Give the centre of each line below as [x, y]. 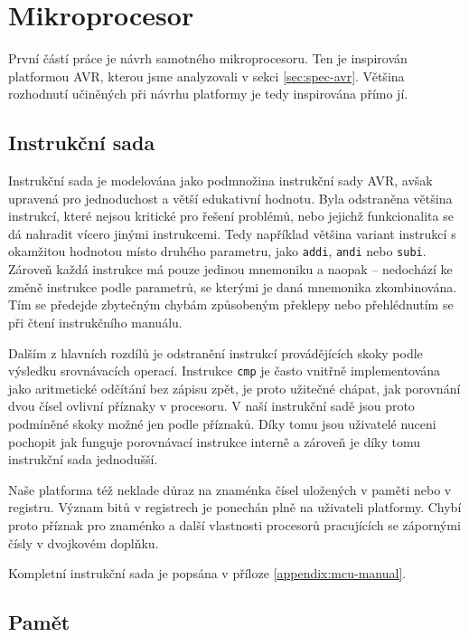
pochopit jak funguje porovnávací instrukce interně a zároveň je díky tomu [215, 441]
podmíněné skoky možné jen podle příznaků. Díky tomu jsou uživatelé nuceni [222, 423]
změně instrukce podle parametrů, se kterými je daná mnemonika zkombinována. [233, 286]
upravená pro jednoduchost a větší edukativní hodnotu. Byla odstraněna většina [230, 198]
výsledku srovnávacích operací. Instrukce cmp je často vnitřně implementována [225, 371]
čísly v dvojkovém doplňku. [84, 542]
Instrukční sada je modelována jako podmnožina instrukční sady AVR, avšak [220, 181]
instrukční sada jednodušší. [83, 459]
